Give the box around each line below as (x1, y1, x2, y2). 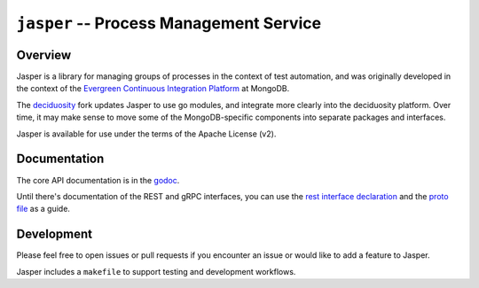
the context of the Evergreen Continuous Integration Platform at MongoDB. (16, 83, 290, 94)
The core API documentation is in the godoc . (16, 175, 180, 185)
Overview (16, 47, 72, 62)
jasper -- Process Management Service (16, 13, 322, 33)
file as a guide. (16, 204, 71, 214)
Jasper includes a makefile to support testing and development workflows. (16, 266, 296, 276)
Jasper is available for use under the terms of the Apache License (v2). (16, 128, 277, 139)
